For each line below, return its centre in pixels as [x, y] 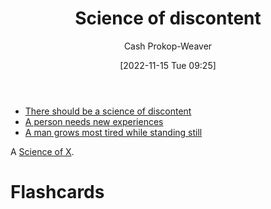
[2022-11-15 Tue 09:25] [168, 65]
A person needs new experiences [94, 121]
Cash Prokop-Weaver [168, 46]
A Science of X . [42, 151]
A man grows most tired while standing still [113, 132]
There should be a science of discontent [108, 111]
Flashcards [57, 192]
